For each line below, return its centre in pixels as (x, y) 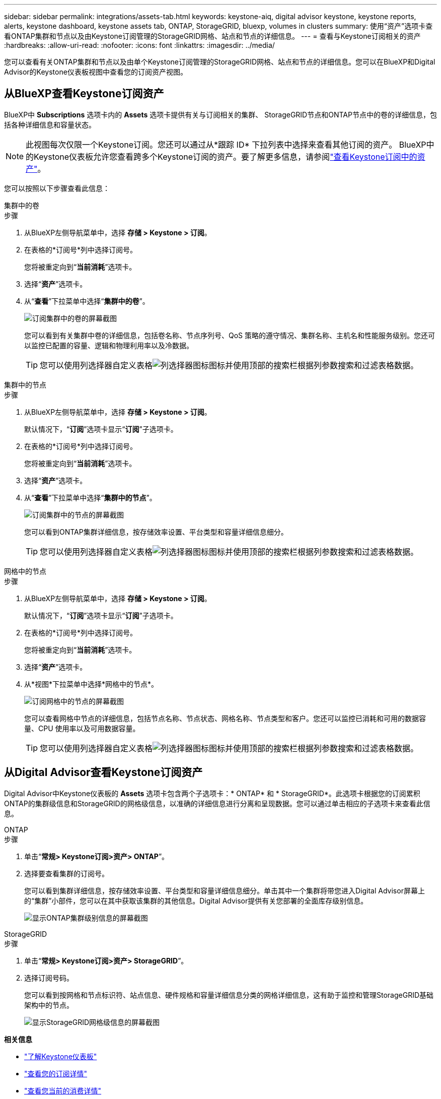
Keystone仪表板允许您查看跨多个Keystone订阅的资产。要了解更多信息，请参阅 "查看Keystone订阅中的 (226, 156)
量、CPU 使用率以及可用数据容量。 (82, 728)
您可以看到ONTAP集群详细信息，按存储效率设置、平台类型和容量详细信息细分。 (156, 532)
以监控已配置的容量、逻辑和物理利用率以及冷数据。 (109, 345)
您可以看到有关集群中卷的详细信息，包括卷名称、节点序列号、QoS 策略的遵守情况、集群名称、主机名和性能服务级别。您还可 (230, 335)
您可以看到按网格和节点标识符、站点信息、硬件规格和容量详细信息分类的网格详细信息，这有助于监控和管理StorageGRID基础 (229, 995)
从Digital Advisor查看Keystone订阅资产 (103, 772)
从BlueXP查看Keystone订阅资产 (84, 94)
